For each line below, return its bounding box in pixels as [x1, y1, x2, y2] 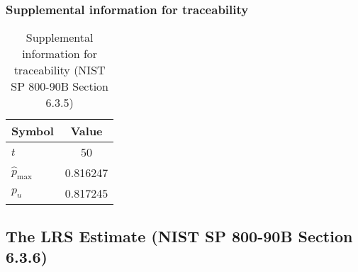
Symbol [11, 123, 54, 140]
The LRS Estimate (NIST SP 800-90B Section [6, 225, 353, 246]
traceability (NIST [13, 62, 106, 79]
